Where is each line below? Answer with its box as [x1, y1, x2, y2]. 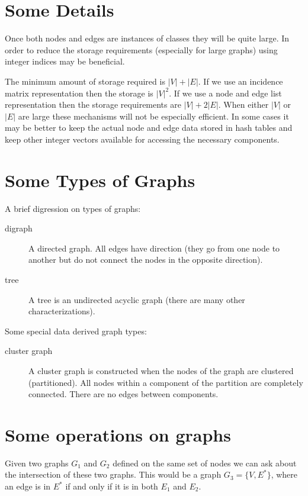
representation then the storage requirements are [5, 98, 181, 111]
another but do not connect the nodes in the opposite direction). [28, 253, 263, 266]
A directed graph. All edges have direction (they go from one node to [28, 241, 280, 254]
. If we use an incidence [198, 75, 283, 87]
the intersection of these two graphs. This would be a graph [5, 468, 222, 481]
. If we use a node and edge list [169, 86, 282, 99]
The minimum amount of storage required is [5, 75, 165, 87]
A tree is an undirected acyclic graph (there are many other [28, 293, 245, 305]
